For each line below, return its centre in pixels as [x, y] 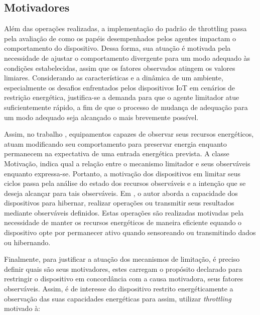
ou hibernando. [27, 242]
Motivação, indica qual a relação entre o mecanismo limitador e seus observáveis [127, 163]
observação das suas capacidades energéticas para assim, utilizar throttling [118, 298]
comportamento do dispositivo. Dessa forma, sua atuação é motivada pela [117, 48]
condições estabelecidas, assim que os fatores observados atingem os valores [120, 68]
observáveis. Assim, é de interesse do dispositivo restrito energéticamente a [119, 289]
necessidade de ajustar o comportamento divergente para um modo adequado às [127, 58]
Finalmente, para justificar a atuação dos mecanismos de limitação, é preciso [122, 259]
